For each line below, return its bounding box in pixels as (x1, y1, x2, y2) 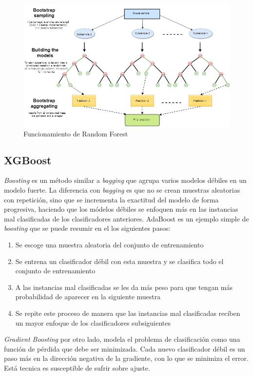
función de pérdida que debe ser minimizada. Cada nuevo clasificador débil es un (4, 343, 245, 354)
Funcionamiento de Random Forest (23, 128, 128, 138)
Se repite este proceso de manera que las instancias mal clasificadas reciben (15, 308, 240, 318)
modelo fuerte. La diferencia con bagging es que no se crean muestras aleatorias (4, 184, 240, 195)
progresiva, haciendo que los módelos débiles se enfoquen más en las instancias (4, 204, 238, 214)
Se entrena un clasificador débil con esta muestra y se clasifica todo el (15, 256, 224, 266)
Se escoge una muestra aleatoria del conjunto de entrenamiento (15, 239, 204, 249)
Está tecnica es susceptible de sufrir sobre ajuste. (4, 362, 150, 373)
